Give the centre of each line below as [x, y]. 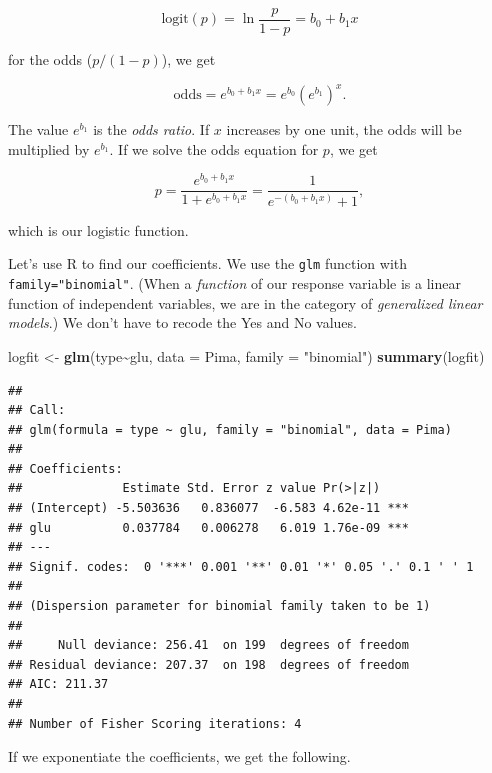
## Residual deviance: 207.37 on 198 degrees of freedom [208, 664]
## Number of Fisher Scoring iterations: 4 [155, 723]
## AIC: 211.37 [58, 684]
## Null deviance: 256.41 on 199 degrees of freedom [208, 645]
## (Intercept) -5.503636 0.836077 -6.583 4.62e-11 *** [208, 508]
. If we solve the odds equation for [214, 148]
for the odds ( [50, 59]
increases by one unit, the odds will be [344, 129]
